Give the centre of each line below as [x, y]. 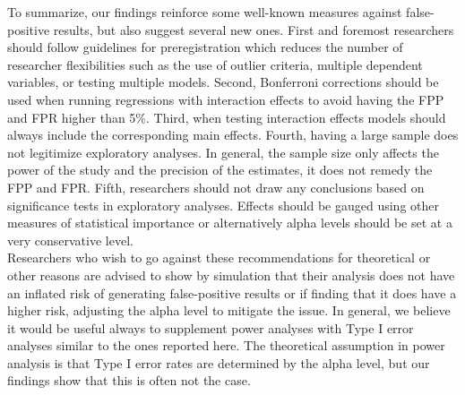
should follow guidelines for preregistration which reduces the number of [205, 47]
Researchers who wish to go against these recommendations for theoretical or [219, 258]
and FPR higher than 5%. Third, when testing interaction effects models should [227, 117]
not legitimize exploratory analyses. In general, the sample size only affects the [223, 152]
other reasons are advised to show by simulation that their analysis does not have [231, 275]
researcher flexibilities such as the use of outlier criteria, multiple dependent [215, 64]
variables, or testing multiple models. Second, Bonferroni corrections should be [223, 82]
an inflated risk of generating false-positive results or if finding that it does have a [232, 292]
